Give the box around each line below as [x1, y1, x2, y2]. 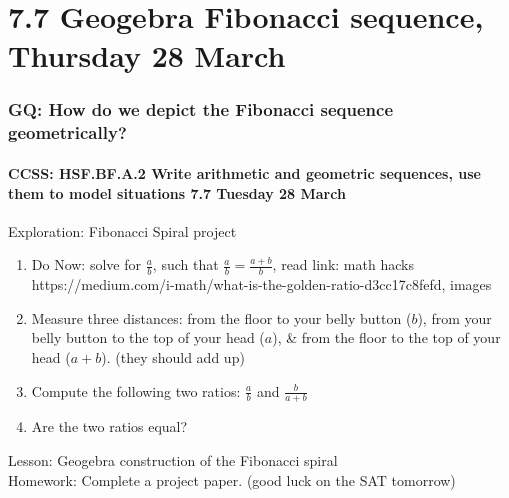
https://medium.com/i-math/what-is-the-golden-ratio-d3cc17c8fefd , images [31, 274, 492, 295]
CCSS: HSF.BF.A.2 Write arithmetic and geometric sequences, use [8, 162, 481, 183]
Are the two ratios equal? [31, 416, 188, 437]
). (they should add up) [101, 346, 245, 367]
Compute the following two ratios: [31, 380, 241, 401]
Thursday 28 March [8, 35, 286, 76]
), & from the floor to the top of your [272, 327, 501, 348]
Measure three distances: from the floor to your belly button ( [31, 307, 412, 328]
